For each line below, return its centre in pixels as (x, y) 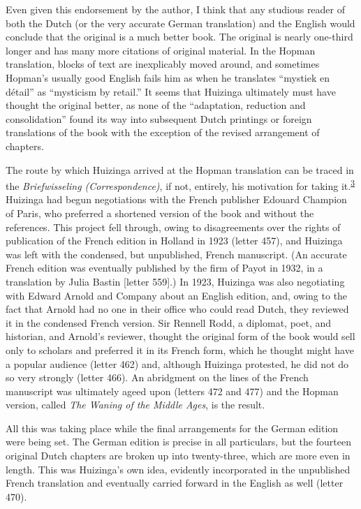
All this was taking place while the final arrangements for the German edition (172, 428)
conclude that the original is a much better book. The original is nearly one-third (179, 37)
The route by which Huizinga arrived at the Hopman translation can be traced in (180, 169)
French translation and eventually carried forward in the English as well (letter (175, 483)
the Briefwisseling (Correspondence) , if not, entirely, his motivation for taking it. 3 (180, 185)
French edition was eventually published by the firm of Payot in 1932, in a (164, 268)
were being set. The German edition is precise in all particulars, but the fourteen (178, 442)
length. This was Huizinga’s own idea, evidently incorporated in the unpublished (178, 469)
